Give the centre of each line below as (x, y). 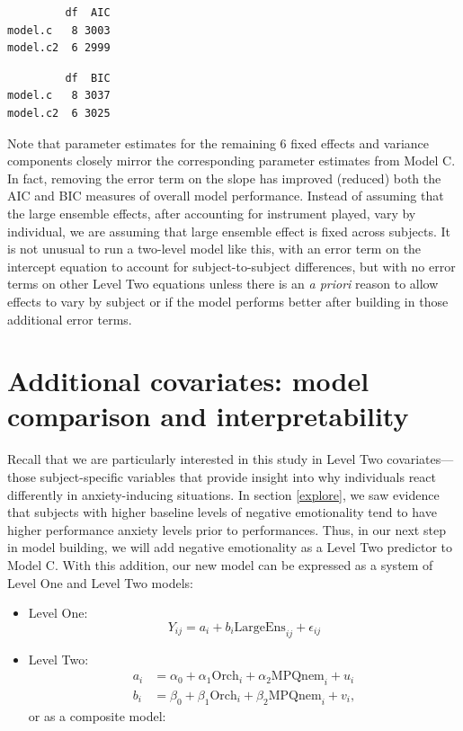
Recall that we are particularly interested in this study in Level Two (195, 459)
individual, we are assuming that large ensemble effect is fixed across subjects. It (229, 231)
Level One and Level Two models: (100, 582)
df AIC (88, 13)
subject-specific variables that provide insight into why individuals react (238, 477)
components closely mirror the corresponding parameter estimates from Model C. (231, 160)
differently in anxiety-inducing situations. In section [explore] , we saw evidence (223, 494)
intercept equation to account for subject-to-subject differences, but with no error (231, 266)
